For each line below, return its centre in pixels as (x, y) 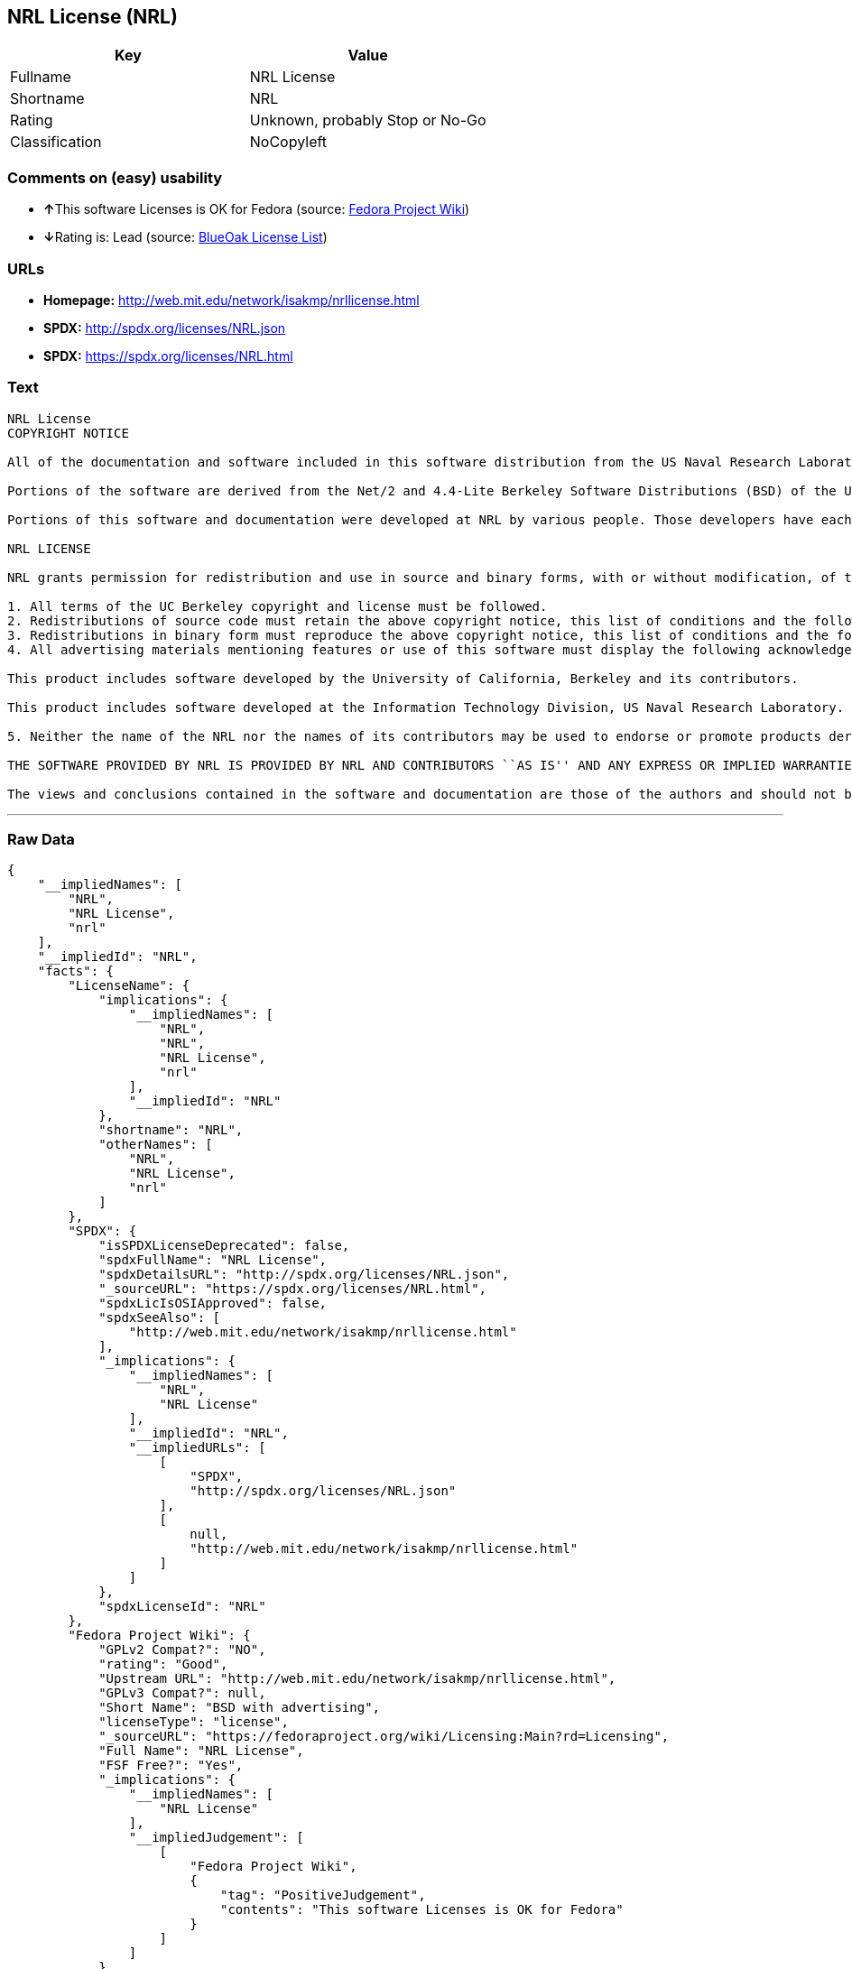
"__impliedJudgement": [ (216, 1838)
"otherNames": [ (156, 1145)
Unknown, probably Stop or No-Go (368, 120)
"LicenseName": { (129, 986)
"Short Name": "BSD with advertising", (240, 1708)
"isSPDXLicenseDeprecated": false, (224, 1246)
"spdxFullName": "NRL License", (213, 1260)
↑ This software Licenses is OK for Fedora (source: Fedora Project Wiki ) (257, 209)
